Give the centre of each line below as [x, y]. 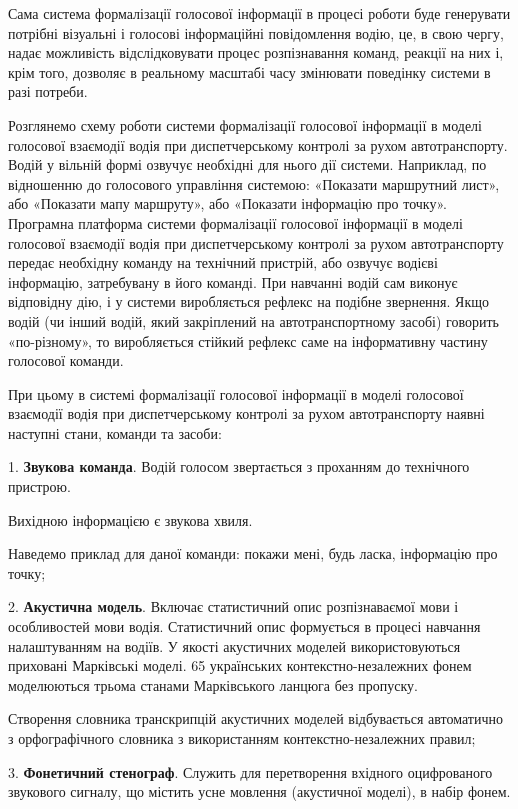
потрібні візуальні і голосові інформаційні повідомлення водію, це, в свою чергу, [256, 32]
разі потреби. [48, 91]
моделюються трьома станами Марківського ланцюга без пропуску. [213, 684]
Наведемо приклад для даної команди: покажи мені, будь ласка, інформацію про [253, 553]
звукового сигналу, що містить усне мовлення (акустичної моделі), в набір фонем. [259, 791]
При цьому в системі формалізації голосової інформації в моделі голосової [236, 393]
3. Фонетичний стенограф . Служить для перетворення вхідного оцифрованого [250, 771]
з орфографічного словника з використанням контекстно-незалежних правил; [242, 738]
